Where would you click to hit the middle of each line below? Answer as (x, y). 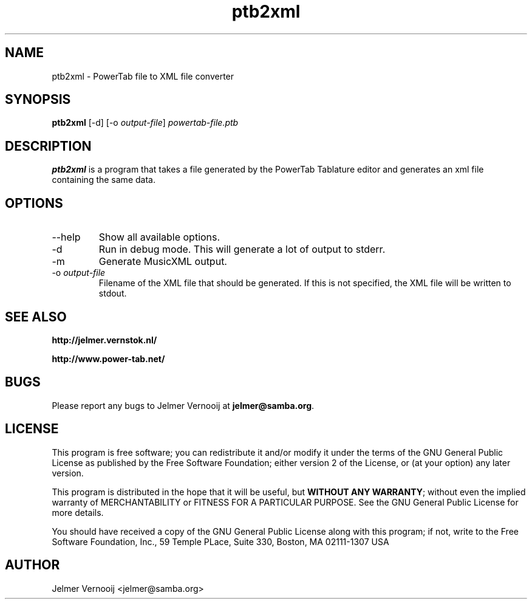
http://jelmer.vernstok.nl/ (104, 340)
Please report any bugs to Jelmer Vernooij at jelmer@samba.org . (183, 405)
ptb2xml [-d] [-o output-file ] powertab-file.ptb (145, 123)
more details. (78, 512)
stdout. (113, 293)
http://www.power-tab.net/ (108, 359)
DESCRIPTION (48, 146)
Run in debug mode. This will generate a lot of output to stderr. (242, 249)
